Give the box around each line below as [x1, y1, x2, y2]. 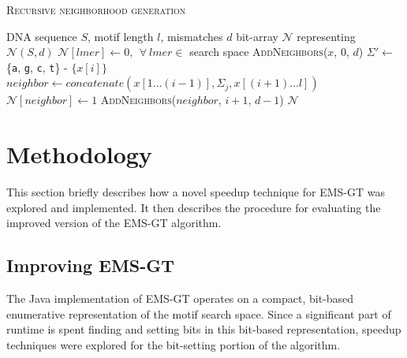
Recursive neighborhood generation [6, 2, 186, 17]
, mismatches [160, 28, 223, 44]
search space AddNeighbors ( [189, 43, 328, 60]
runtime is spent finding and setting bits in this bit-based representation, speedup [6, 321, 401, 337]
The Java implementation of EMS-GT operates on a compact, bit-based [6, 290, 354, 307]
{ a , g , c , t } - [6, 58, 68, 75]
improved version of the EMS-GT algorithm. [6, 214, 222, 231]
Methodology [6, 138, 152, 170]
